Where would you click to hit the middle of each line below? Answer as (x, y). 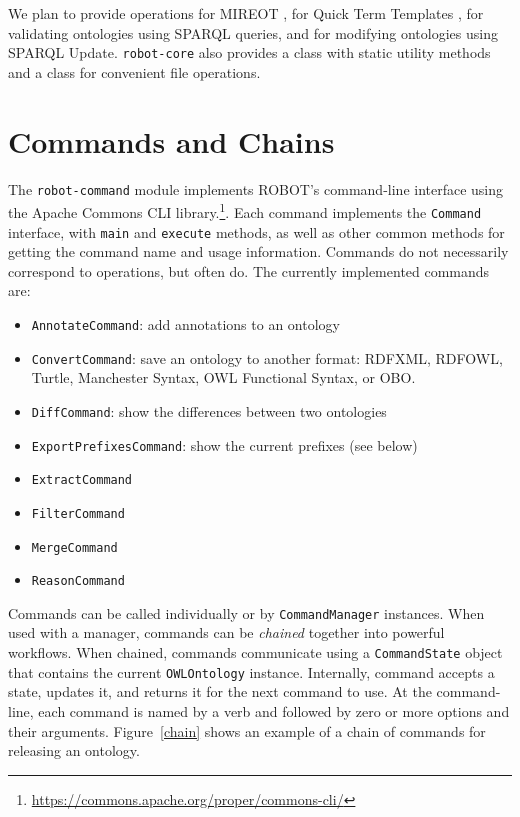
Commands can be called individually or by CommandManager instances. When (246, 612)
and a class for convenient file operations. (134, 71)
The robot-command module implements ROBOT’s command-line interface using (256, 188)
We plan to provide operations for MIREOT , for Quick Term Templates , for (246, 13)
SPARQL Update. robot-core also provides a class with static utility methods (249, 52)
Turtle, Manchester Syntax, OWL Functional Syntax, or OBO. (223, 377)
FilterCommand (78, 513)
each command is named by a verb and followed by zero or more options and (274, 710)
